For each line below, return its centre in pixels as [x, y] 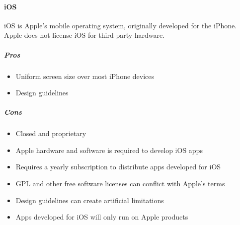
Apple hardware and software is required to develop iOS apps [109, 150]
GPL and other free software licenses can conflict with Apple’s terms [120, 184]
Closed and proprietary [51, 133]
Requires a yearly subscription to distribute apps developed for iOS [118, 167]
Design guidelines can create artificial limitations [90, 200]
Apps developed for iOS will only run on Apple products [102, 217]
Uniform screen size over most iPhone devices [85, 76]
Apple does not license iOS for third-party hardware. [84, 35]
